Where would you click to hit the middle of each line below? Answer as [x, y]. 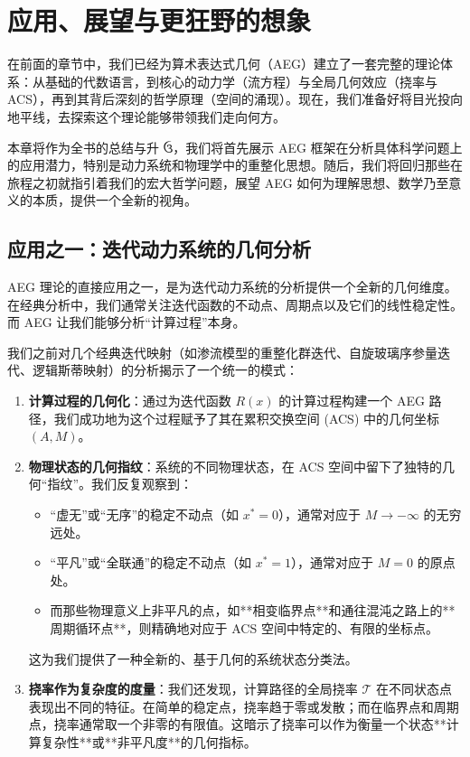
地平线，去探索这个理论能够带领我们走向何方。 [146, 116]
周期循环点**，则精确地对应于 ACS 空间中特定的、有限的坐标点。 [244, 627]
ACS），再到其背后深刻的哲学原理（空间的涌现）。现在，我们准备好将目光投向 [235, 99]
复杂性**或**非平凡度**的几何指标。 [149, 741]
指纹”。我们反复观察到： [120, 484]
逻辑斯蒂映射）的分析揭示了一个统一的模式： [165, 370]
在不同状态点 [414, 689]
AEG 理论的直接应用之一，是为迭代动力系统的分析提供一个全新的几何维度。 [232, 287]
